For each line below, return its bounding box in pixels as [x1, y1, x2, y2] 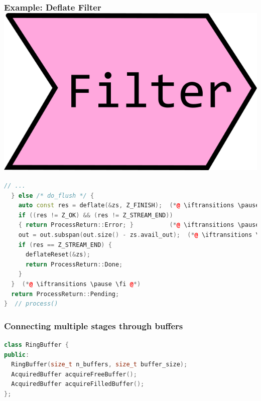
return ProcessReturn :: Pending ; [11, 290, 119, 298]
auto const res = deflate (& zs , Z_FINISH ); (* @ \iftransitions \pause [18, 202, 259, 209]
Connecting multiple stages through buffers [4, 319, 183, 332]
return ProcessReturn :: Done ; [25, 260, 123, 268]
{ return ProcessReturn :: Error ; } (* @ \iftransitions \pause [18, 221, 259, 229]
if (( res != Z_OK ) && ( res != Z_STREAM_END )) [18, 211, 173, 219]
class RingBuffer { [4, 341, 69, 348]
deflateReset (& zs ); [25, 251, 90, 258]
